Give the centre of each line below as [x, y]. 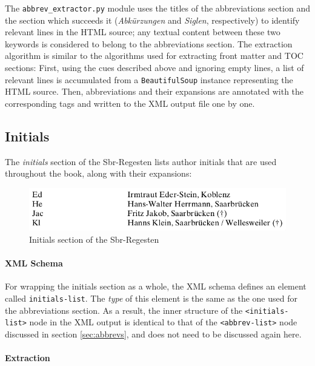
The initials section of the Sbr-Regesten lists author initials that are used [141, 161]
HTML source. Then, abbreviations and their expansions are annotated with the [154, 91]
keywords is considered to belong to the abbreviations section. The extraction [149, 43]
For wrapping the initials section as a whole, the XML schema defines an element [156, 286]
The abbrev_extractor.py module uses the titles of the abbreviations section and [157, 8]
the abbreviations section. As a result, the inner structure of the [124, 310]
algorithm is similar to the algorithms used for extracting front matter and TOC [154, 56]
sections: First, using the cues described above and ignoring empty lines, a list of [154, 68]
